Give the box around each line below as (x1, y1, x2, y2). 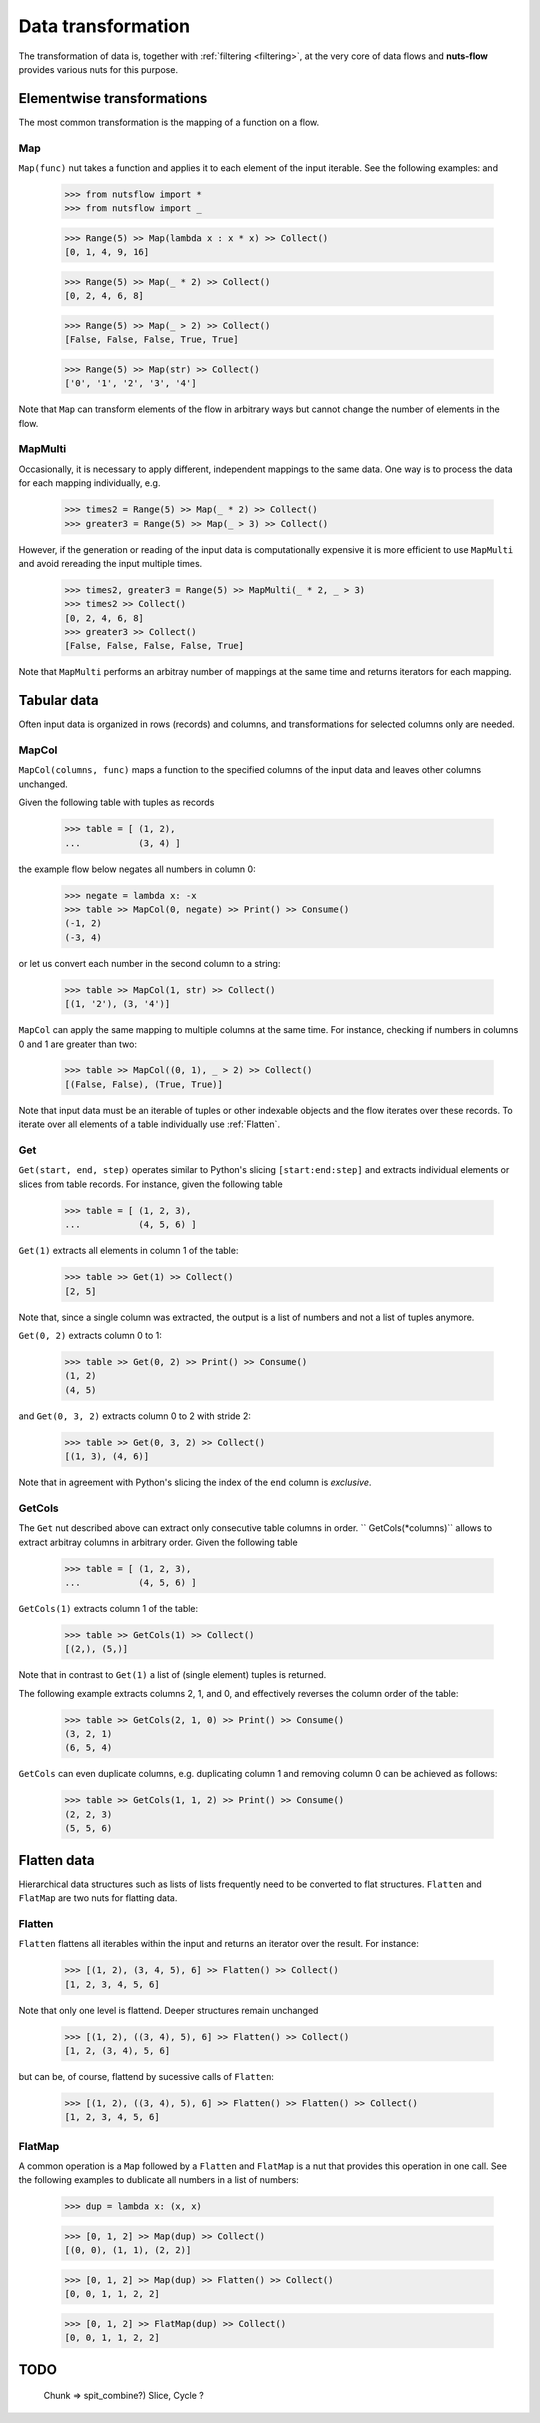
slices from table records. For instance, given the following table (18, 1178, 284, 1190)
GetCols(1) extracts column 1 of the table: (18, 1602, 199, 1614)
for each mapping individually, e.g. (18, 477, 161, 489)
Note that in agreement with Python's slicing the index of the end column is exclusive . (18, 1476, 372, 1488)
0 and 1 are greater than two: (18, 1038, 137, 1050)
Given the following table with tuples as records (18, 796, 215, 809)
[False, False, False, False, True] (64, 640, 245, 652)
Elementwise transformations (18, 90, 208, 107)
